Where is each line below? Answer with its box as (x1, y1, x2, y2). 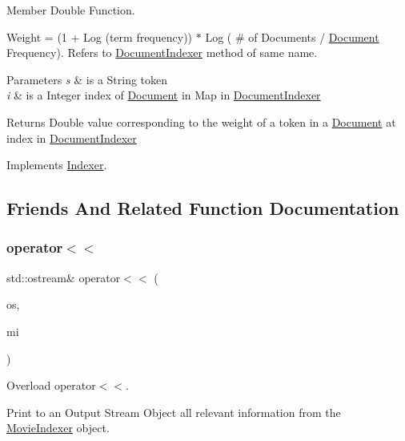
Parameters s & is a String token (6, 71, 168, 87)
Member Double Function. (6, 2, 135, 18)
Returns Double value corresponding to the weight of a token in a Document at (6, 113, 396, 130)
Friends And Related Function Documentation (6, 196, 399, 220)
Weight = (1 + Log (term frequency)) (6, 28, 193, 45)
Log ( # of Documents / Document (205, 28, 379, 45)
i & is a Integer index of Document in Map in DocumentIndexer (6, 87, 321, 103)
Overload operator (6, 377, 96, 394)
